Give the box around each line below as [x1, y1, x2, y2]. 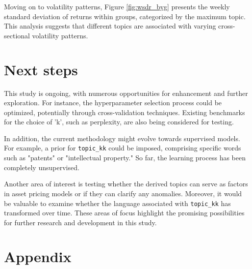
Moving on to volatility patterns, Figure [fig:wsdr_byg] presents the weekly [4, 1, 230, 11]
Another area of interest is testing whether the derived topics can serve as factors [4, 179, 248, 189]
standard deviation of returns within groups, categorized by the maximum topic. [4, 11, 246, 21]
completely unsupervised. [4, 162, 79, 172]
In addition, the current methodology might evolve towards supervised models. [4, 133, 240, 143]
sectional [4, 30, 30, 40]
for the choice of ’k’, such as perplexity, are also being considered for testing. [4, 117, 234, 127]
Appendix [4, 246, 72, 266]
